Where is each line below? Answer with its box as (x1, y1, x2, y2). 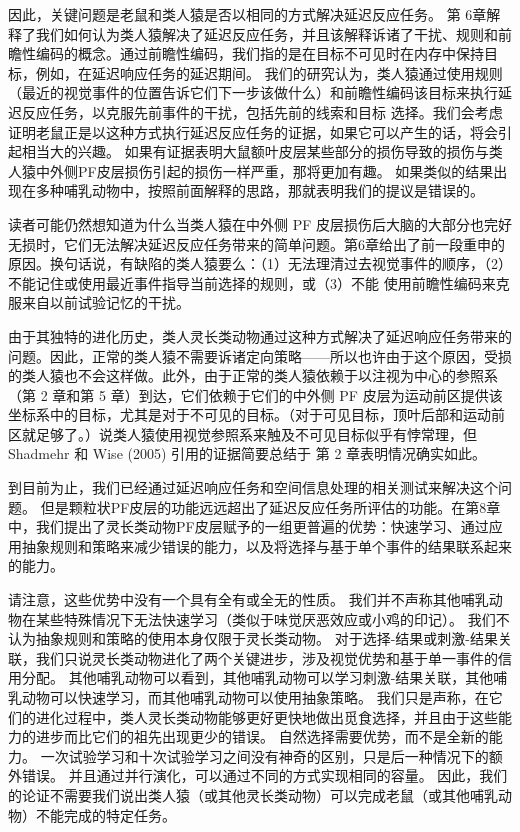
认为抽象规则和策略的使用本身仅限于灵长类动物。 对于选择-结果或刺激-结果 (8, 628, 498, 649)
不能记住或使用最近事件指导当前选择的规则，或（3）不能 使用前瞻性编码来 (8, 272, 496, 293)
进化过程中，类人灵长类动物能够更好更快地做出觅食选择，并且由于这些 (35, 706, 498, 727)
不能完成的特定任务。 (35, 804, 176, 825)
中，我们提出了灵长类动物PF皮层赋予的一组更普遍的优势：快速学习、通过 (8, 516, 489, 537)
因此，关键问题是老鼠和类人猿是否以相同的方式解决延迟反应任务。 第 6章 (8, 4, 487, 24)
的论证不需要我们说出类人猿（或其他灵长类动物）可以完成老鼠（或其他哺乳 (8, 784, 498, 805)
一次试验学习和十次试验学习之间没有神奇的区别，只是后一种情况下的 (40, 745, 489, 766)
